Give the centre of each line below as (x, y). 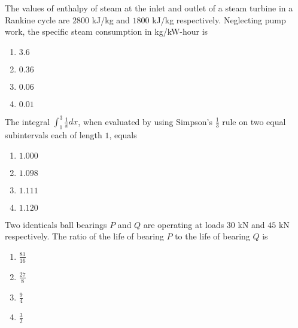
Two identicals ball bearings (56, 224)
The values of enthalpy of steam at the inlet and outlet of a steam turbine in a (149, 8)
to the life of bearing (212, 236)
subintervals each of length (54, 135)
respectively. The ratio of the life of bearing (84, 236)
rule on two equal (254, 121)
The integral (28, 121)
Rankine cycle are (37, 19)
